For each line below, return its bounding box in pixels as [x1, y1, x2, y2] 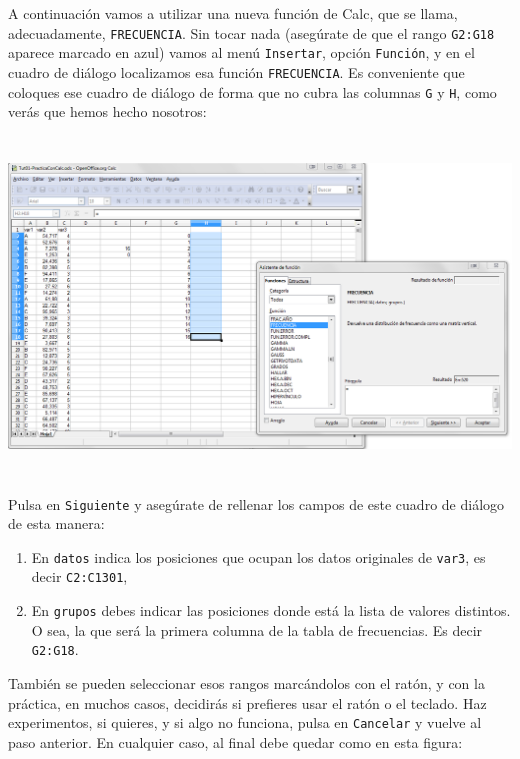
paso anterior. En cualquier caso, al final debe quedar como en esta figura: [8, 731, 463, 752]
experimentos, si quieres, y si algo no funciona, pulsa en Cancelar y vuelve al [8, 712, 482, 733]
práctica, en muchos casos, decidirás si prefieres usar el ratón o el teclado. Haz [8, 692, 487, 713]
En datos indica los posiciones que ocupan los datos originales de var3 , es [31, 546, 486, 567]
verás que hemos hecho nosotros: [8, 101, 207, 122]
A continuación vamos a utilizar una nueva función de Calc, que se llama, [8, 3, 458, 23]
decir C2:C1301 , [31, 566, 128, 587]
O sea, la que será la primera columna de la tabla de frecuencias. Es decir [31, 619, 483, 640]
